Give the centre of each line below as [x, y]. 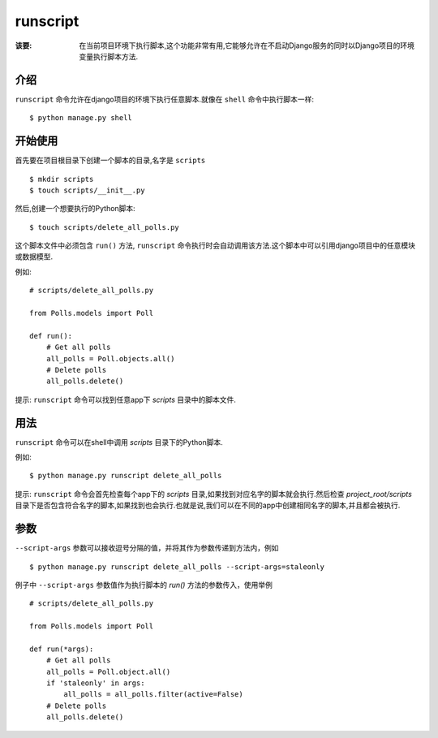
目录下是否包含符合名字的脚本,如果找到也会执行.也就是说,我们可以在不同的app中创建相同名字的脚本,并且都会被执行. [208, 505]
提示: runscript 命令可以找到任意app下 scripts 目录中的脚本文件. [126, 399]
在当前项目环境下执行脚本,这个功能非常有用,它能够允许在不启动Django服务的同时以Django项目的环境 [247, 45]
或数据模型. [34, 257]
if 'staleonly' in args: [95, 683]
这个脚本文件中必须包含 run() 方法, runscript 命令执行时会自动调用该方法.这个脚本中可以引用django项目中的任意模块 [215, 246]
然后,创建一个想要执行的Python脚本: [75, 209]
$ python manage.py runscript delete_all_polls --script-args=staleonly [177, 567]
